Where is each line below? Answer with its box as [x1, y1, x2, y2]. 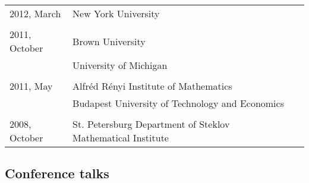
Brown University [72, 34, 146, 48]
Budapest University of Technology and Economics [72, 96, 284, 110]
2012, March [10, 7, 61, 20]
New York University [72, 7, 160, 20]
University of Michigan [72, 58, 168, 72]
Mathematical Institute [72, 131, 169, 144]
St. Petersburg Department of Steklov [72, 117, 230, 131]
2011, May [10, 79, 53, 93]
